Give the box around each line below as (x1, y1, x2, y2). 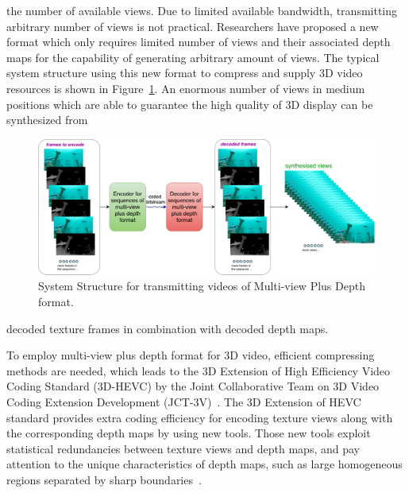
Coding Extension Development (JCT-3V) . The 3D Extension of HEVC (6, 393, 361, 410)
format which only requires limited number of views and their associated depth (6, 33, 391, 50)
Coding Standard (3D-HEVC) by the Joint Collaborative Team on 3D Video (6, 378, 380, 394)
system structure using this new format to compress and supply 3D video (6, 64, 363, 81)
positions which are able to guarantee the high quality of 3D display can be (6, 95, 373, 112)
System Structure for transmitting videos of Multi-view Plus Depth (38, 278, 365, 294)
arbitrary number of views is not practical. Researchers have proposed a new (6, 17, 379, 34)
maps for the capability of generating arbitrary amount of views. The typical (6, 49, 380, 65)
